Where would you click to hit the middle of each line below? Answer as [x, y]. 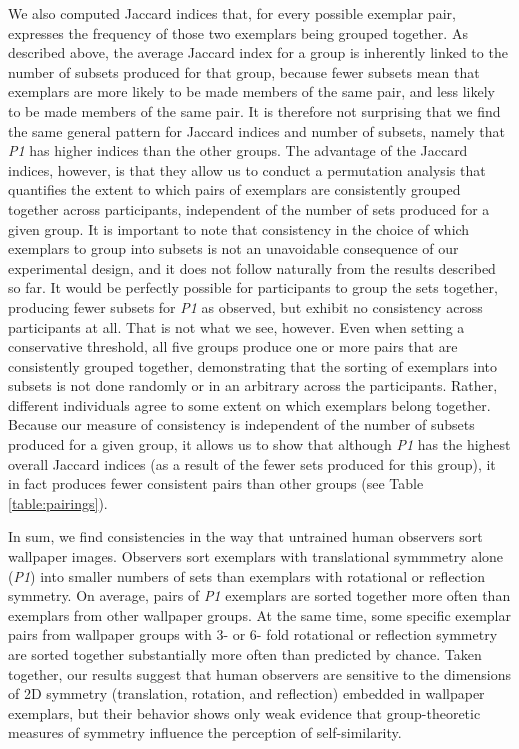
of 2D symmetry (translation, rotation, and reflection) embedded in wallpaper [246, 693]
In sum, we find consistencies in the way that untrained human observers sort [245, 536]
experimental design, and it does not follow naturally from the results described [252, 267]
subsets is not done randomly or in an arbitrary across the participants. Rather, [253, 385]
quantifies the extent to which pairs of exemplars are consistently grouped [234, 189]
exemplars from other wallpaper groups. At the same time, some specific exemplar [260, 614]
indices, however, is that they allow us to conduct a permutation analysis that [247, 169]
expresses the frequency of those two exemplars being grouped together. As [238, 32]
